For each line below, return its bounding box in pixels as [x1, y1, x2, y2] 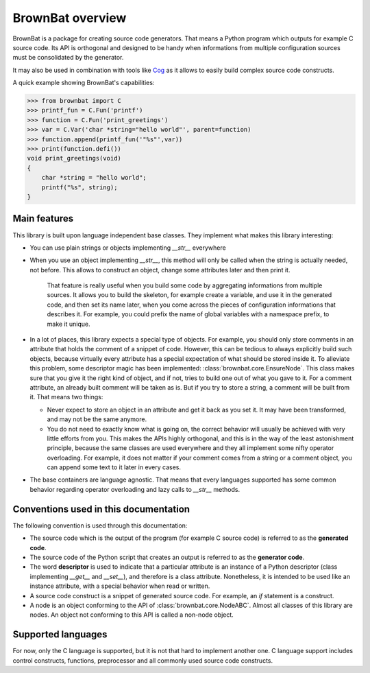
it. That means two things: [29, 393, 103, 401]
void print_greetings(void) [27, 154, 121, 163]
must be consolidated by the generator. [12, 54, 124, 62]
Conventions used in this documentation [12, 503, 190, 515]
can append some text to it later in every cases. [47, 463, 182, 471]
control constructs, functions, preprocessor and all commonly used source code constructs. [12, 656, 273, 665]
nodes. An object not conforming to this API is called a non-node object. [29, 611, 234, 619]
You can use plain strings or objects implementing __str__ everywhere [29, 244, 226, 252]
